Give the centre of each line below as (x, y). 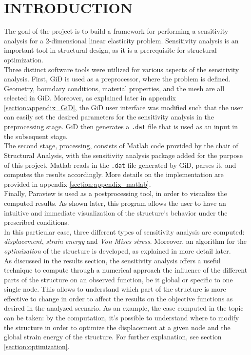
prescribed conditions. (37, 222)
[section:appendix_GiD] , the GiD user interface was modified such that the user (124, 107)
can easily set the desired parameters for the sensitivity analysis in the (109, 117)
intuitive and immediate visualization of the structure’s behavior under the (116, 212)
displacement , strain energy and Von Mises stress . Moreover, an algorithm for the (125, 241)
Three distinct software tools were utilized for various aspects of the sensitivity (122, 69)
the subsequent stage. (36, 136)
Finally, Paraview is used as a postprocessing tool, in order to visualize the (116, 193)
